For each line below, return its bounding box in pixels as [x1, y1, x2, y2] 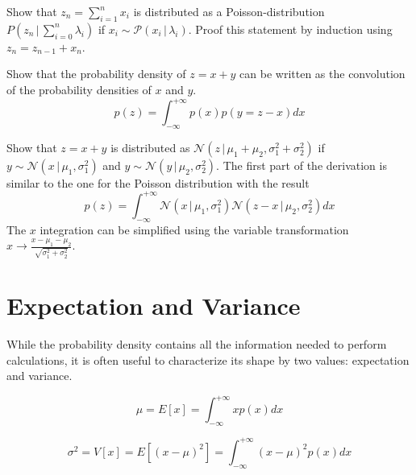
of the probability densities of [6, 81, 152, 97]
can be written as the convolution [239, 65, 406, 82]
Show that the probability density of [6, 65, 186, 82]
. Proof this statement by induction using [188, 20, 393, 37]
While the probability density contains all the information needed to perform [6, 336, 387, 353]
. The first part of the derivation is [216, 156, 387, 173]
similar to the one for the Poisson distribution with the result [6, 174, 310, 191]
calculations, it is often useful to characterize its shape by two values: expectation [6, 351, 410, 368]
